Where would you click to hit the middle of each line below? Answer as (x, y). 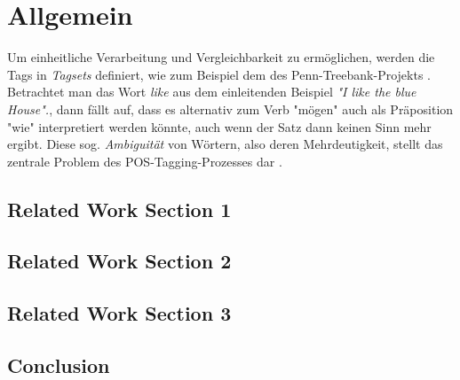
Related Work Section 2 (119, 261)
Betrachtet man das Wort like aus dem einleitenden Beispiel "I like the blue (212, 92)
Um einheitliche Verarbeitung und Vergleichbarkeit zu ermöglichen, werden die (221, 57)
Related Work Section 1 (119, 209)
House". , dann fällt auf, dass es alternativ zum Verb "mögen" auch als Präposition (230, 109)
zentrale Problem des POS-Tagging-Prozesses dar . (145, 161)
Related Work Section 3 (119, 313)
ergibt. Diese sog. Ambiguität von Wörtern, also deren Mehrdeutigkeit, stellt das (225, 144)
